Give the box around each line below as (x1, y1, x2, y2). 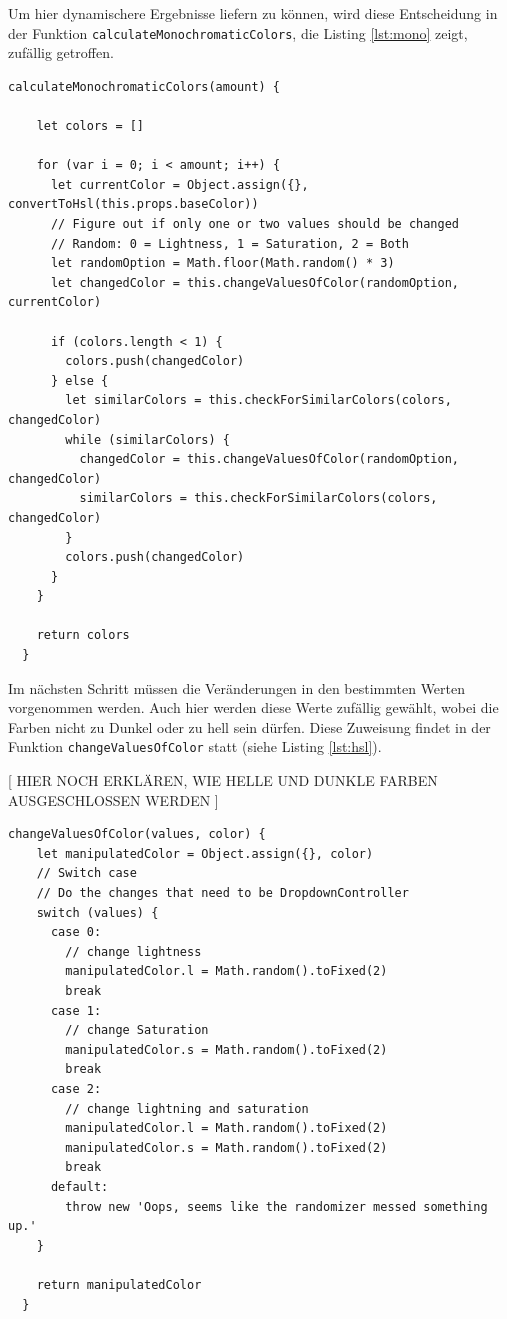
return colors (36, 628, 130, 643)
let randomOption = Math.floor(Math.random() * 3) (50, 256, 395, 271)
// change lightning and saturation (65, 1101, 309, 1116)
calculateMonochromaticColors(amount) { (8, 79, 281, 94)
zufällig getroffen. (8, 42, 114, 63)
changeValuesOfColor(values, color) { (8, 827, 266, 842)
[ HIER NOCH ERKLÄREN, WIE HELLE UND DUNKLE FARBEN (8, 770, 438, 791)
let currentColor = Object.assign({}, (50, 177, 309, 192)
